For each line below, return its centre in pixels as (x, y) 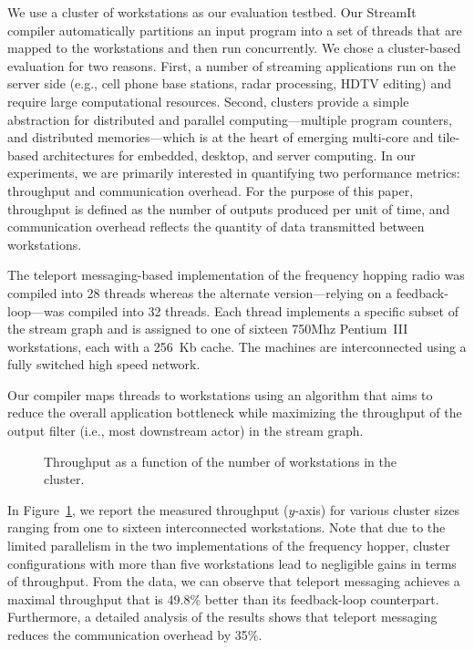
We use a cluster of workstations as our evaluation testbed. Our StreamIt (212, 12)
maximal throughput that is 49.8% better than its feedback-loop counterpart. (223, 598)
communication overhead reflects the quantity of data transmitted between (216, 227)
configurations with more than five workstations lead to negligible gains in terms (232, 563)
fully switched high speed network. (104, 364)
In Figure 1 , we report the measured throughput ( (148, 509)
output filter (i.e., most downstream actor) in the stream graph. (185, 431)
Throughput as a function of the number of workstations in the (220, 461)
